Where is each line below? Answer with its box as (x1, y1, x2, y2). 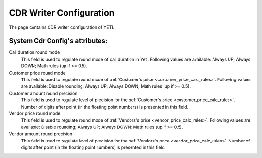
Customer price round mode (9, 70, 65, 76)
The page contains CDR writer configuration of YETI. (9, 24, 115, 30)
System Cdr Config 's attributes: (9, 37, 108, 45)
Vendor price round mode (9, 111, 61, 116)
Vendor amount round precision (9, 131, 73, 137)
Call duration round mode (9, 49, 60, 55)
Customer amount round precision (9, 90, 78, 96)
